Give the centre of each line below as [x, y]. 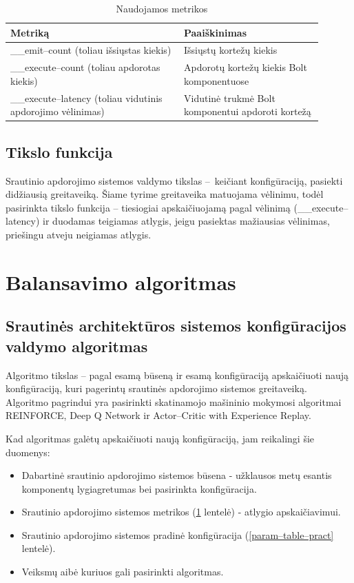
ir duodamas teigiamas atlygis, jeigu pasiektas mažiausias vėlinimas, [186, 221]
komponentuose [216, 80]
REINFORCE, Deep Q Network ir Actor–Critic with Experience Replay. [158, 415]
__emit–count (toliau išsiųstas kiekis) [91, 50]
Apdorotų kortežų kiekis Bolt [245, 67]
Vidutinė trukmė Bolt [229, 98]
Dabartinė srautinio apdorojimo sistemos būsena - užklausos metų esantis [177, 475]
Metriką [30, 32]
